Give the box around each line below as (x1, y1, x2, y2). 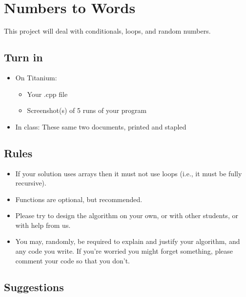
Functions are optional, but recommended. (15, 194, 143, 204)
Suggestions (4, 279, 64, 294)
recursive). (15, 178, 46, 188)
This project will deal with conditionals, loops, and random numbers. (4, 26, 211, 36)
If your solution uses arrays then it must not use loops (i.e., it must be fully (15, 168, 242, 178)
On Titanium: (15, 72, 57, 82)
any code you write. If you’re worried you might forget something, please (15, 246, 233, 256)
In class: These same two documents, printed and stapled (15, 121, 186, 131)
